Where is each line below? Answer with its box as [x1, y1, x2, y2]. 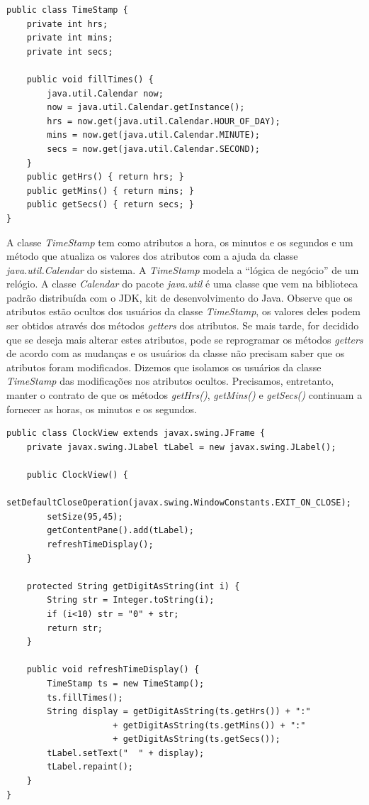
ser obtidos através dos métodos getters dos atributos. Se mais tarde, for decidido [6, 318, 359, 333]
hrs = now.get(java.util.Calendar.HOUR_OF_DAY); [47, 116, 280, 126]
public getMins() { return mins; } [26, 185, 194, 196]
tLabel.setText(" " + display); [47, 747, 205, 758]
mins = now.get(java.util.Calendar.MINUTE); [47, 130, 260, 141]
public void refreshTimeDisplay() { [26, 664, 200, 675]
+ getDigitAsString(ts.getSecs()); [113, 734, 280, 745]
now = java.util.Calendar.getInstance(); [47, 102, 245, 113]
